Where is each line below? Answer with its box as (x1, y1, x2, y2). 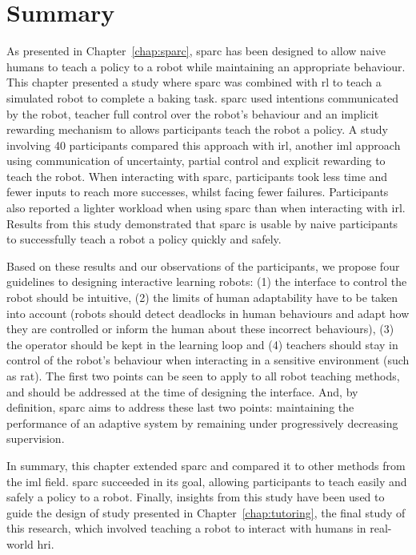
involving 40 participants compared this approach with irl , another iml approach (6, 136, 401, 153)
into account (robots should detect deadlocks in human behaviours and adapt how (6, 304, 410, 321)
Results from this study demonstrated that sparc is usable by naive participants (6, 215, 398, 231)
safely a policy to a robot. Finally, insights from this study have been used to (6, 489, 385, 505)
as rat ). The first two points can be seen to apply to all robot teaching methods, (6, 368, 400, 384)
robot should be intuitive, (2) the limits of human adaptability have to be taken (6, 289, 398, 306)
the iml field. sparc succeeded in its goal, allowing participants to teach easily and (6, 473, 407, 489)
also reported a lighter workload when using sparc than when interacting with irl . (6, 199, 406, 216)
